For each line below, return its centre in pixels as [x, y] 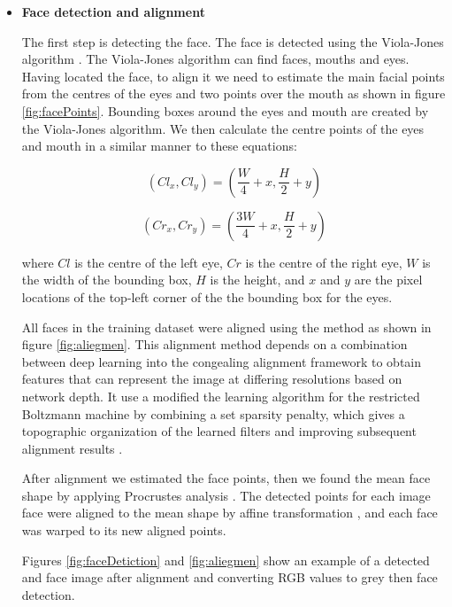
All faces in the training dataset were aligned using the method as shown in [226, 327]
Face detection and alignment [113, 12]
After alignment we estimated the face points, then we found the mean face [226, 478]
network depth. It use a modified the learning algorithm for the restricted [221, 396]
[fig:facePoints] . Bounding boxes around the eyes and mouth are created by [225, 110]
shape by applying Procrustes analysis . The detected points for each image [226, 495]
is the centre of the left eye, [149, 262]
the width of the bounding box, [107, 280]
